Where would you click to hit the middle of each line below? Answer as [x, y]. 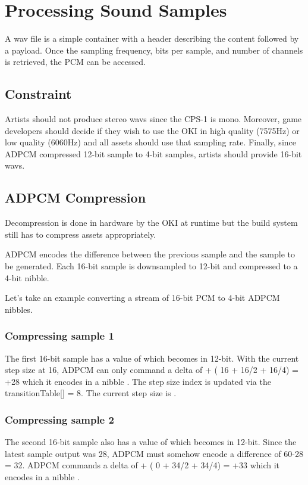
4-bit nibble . [27, 277]
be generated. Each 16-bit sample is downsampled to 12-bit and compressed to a [151, 266]
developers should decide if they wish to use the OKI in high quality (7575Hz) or [152, 130]
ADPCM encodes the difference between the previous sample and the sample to [150, 254]
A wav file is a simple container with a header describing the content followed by [152, 38]
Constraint [38, 94]
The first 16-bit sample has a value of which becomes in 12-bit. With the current [152, 358]
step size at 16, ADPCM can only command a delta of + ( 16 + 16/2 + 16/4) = [152, 370]
